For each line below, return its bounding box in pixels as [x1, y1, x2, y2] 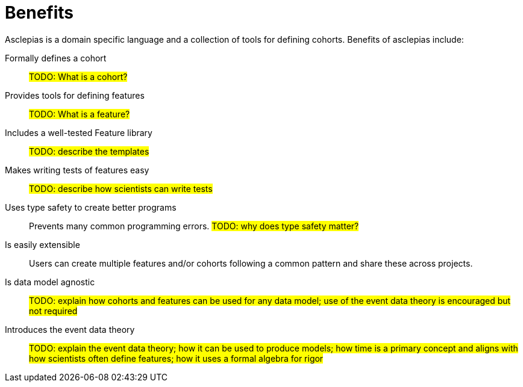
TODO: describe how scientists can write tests [29, 183, 213, 194]
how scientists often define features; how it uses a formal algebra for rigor [29, 353, 324, 364]
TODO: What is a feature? [29, 108, 130, 119]
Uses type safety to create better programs [5, 202, 177, 212]
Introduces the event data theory [5, 324, 135, 335]
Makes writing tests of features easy [5, 164, 149, 175]
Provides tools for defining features [5, 90, 145, 101]
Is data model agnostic [5, 276, 95, 287]
